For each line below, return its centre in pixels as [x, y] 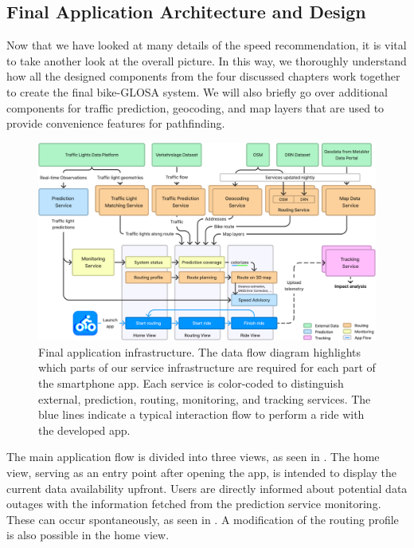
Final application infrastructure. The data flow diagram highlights [200, 351]
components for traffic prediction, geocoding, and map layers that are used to [195, 107]
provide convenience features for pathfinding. [116, 123]
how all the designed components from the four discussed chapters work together [203, 76]
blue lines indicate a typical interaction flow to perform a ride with [201, 414]
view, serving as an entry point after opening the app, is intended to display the [202, 472]
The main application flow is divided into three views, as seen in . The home [193, 457]
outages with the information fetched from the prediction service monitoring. [194, 504]
